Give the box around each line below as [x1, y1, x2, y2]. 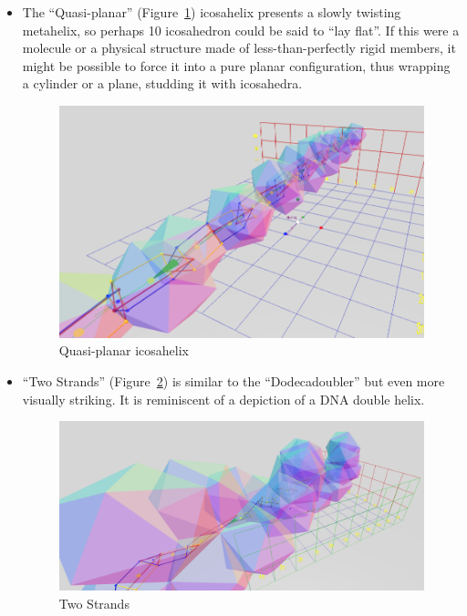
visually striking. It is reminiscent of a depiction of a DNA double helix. [22, 389, 425, 408]
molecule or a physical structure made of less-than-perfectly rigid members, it [22, 38, 456, 57]
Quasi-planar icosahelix [58, 341, 189, 360]
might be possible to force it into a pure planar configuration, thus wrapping [22, 56, 451, 75]
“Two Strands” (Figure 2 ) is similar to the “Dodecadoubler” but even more [22, 372, 445, 391]
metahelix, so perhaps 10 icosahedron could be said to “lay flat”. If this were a [22, 20, 460, 39]
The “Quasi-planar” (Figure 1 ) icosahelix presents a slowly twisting [22, 3, 401, 21]
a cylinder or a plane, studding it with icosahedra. [22, 74, 303, 93]
